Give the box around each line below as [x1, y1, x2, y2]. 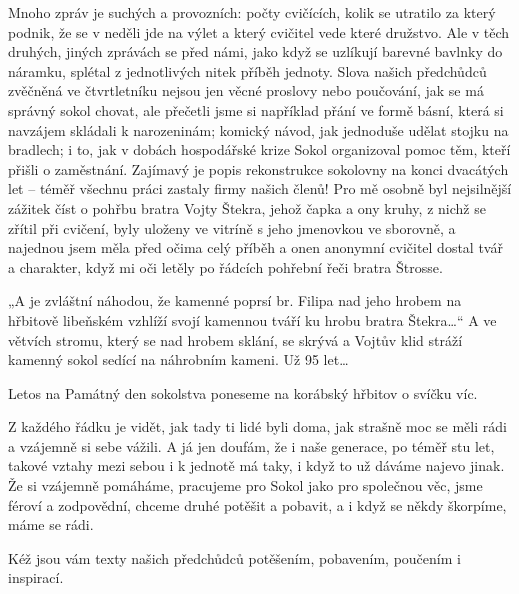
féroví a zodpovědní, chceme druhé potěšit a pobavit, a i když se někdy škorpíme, [8, 494, 507, 515]
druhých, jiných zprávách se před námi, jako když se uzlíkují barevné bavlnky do [8, 41, 503, 62]
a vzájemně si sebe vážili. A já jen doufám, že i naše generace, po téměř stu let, [8, 435, 495, 456]
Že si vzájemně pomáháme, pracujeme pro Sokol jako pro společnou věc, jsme [8, 475, 483, 496]
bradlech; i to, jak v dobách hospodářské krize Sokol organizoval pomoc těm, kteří [8, 139, 511, 160]
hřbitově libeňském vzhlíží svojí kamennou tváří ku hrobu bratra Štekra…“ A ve [8, 309, 497, 330]
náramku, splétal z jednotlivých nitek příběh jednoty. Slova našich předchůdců [8, 60, 487, 81]
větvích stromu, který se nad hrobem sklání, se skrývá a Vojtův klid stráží [8, 329, 463, 350]
